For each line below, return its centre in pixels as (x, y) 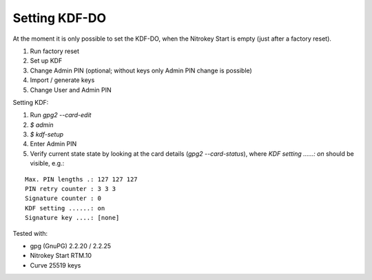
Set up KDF (46, 61)
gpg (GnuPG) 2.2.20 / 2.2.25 (71, 246)
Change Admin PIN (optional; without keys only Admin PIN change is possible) (141, 70)
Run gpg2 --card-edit (61, 115)
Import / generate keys (62, 80)
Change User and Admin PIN (71, 90)
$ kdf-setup (47, 134)
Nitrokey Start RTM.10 (61, 256)
